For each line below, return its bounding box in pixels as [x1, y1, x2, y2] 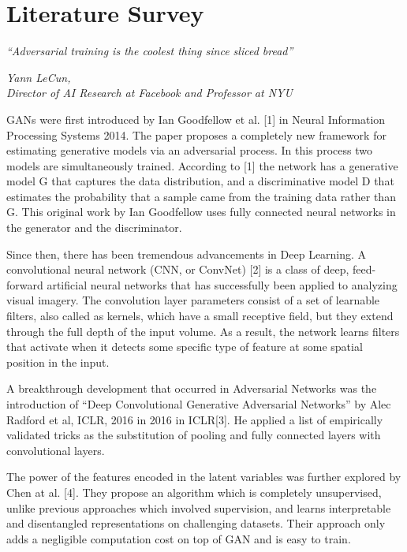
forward [6, 276, 43, 293]
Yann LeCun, [6, 69, 71, 85]
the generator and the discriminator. [6, 219, 182, 236]
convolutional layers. [6, 442, 105, 458]
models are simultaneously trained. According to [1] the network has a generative [6, 157, 398, 173]
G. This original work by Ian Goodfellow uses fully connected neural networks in [6, 203, 396, 220]
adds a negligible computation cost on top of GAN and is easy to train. [6, 530, 351, 546]
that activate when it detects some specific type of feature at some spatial [6, 338, 363, 355]
